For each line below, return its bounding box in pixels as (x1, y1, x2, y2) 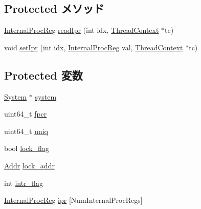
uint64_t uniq (4, 125, 48, 136)
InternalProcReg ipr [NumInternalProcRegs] (4, 195, 143, 205)
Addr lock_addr (4, 160, 55, 170)
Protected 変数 (4, 67, 83, 83)
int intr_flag (4, 177, 43, 188)
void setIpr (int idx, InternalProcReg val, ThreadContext (4, 42, 183, 52)
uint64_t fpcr (4, 108, 47, 119)
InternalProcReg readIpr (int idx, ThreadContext (4, 25, 159, 35)
